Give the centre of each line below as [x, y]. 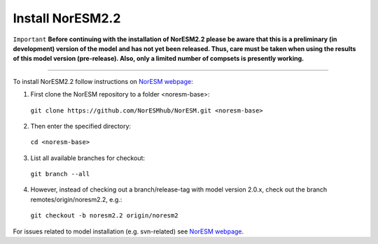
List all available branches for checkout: [88, 158]
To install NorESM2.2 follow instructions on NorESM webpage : [103, 81]
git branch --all [60, 174]
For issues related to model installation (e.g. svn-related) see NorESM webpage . [128, 231]
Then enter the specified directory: [81, 126]
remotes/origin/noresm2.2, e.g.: [76, 199]
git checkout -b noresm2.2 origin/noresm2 [104, 216]
